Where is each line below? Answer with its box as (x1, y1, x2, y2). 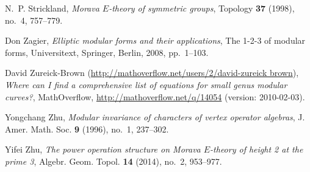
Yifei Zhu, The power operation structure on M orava (5, 143, 201, 156)
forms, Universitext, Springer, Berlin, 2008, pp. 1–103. (5, 46, 209, 58)
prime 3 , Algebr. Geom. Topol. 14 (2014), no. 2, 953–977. (5, 154, 222, 167)
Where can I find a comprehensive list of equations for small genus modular (5, 78, 287, 91)
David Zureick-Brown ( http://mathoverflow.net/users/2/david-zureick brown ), (5, 66, 299, 79)
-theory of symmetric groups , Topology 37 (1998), (109, 2, 295, 14)
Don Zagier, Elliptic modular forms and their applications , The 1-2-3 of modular (5, 34, 306, 47)
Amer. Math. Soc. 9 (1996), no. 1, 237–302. (5, 122, 169, 135)
